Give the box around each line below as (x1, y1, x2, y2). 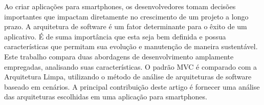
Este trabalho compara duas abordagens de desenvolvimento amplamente (4, 51, 234, 61)
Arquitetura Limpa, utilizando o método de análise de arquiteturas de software (4, 71, 252, 82)
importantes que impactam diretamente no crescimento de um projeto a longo (4, 11, 249, 22)
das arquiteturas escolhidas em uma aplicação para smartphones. (4, 91, 207, 102)
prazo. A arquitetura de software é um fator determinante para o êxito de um (4, 21, 247, 32)
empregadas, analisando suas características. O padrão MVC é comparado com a (4, 61, 257, 72)
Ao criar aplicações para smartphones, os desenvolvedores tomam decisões (4, 1, 236, 11)
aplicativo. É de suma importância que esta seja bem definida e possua (4, 31, 226, 41)
